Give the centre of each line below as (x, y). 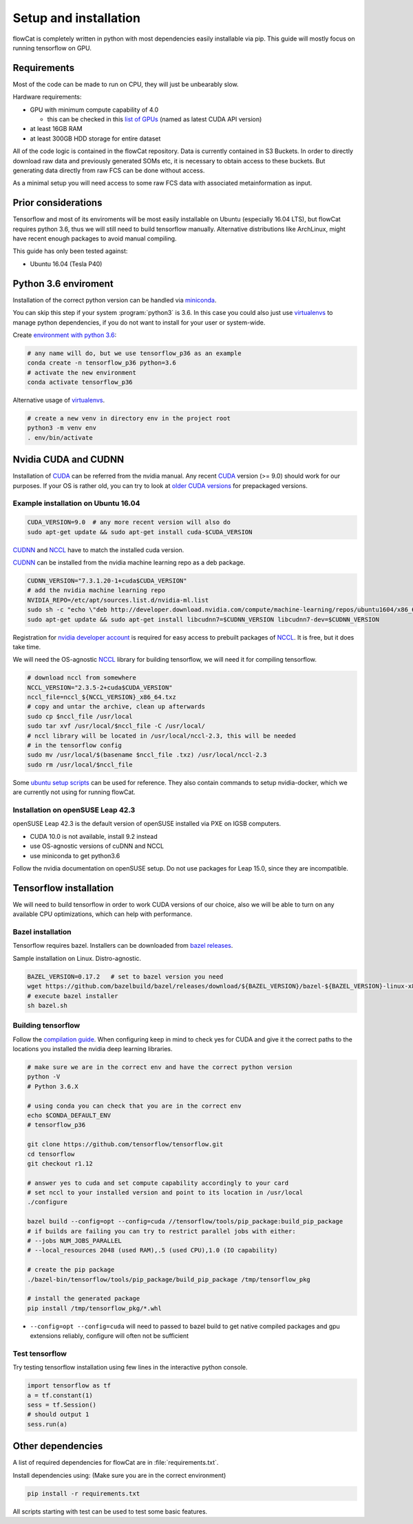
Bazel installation (42, 932)
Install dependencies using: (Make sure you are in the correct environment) (119, 1475)
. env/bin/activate (60, 437)
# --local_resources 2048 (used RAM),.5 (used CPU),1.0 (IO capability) (152, 1250)
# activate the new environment (82, 373)
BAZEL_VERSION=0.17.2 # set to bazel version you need (125, 976)
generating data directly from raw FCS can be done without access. (109, 170)
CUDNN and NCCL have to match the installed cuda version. (98, 550)
